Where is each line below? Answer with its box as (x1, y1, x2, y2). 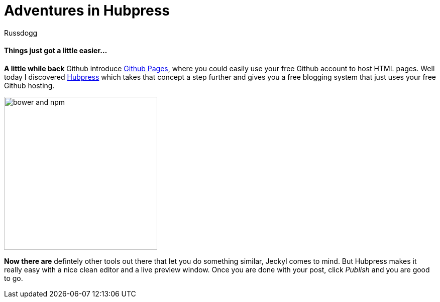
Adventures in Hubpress (4, 2, 170, 19)
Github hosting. (4, 81, 55, 90)
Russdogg (4, 28, 38, 37)
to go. (4, 273, 23, 282)
